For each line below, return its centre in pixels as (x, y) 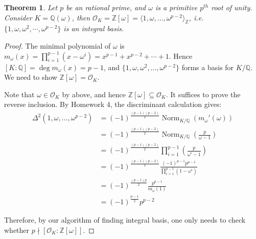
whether (17, 230)
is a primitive (176, 7)
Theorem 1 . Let (31, 7)
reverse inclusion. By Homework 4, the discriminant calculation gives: (113, 104)
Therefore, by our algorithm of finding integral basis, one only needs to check (125, 219)
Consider (18, 17)
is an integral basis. (94, 28)
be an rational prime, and (106, 7)
